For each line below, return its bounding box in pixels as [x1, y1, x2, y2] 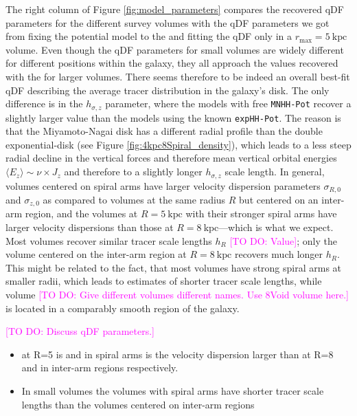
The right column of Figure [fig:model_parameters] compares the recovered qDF [5, 2, 344, 16]
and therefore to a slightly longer [64, 164, 203, 179]
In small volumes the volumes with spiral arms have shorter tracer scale [21, 383, 324, 397]
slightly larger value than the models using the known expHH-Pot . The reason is [5, 110, 341, 124]
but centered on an [239, 192, 319, 206]
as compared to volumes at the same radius [43, 192, 226, 206]
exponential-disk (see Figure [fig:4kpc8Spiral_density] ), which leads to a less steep [5, 137, 352, 151]
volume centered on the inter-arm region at [5, 247, 187, 261]
